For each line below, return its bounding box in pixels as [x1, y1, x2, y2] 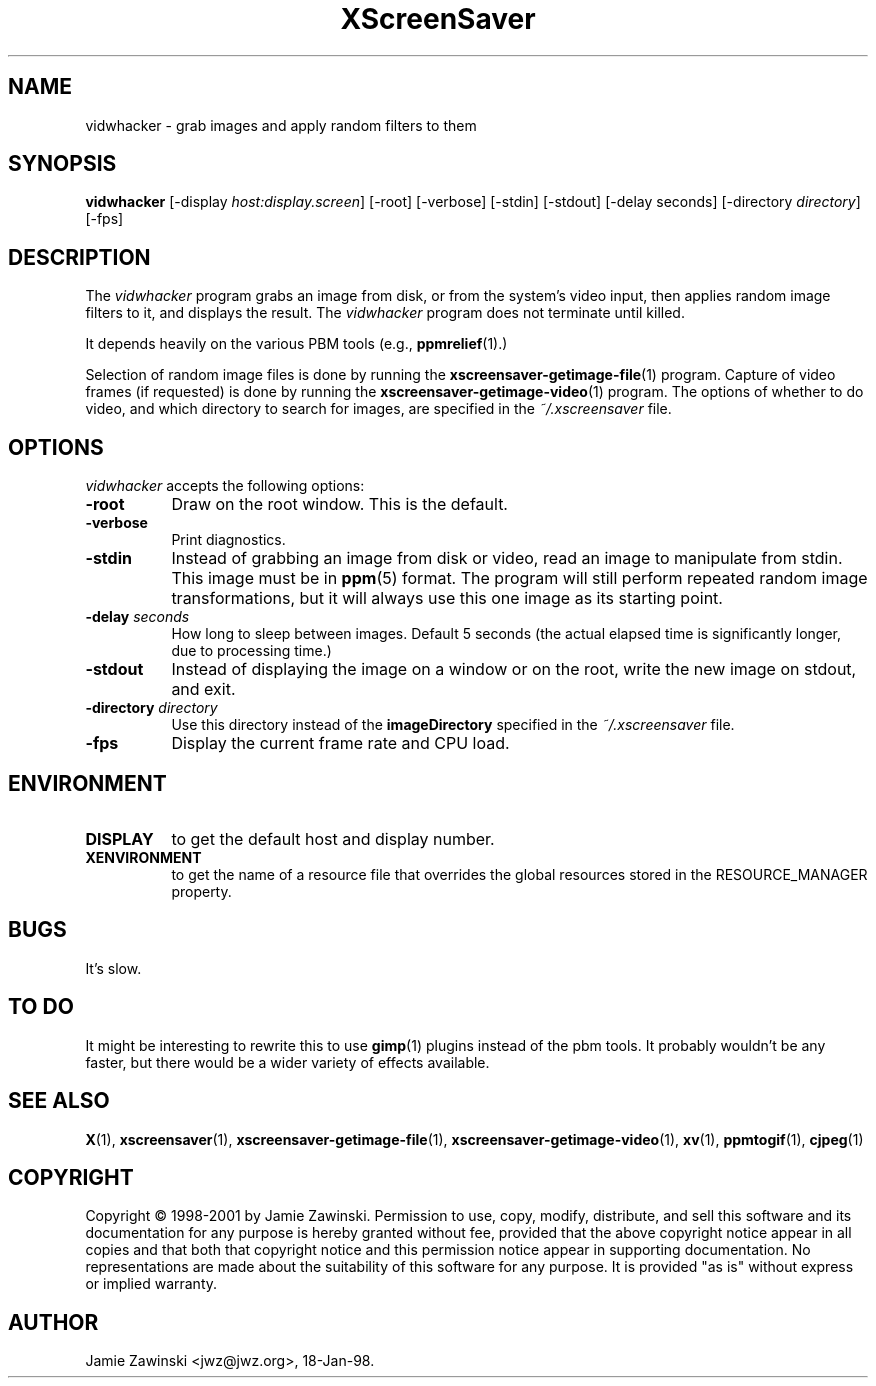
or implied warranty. [85, 1275, 218, 1293]
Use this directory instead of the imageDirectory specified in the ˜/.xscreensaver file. [171, 716, 735, 734]
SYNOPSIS [8, 151, 117, 177]
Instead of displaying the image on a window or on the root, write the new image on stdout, [171, 659, 857, 680]
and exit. [171, 679, 236, 700]
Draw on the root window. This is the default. [171, 494, 508, 515]
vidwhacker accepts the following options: [85, 477, 365, 495]
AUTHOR [8, 1309, 99, 1335]
